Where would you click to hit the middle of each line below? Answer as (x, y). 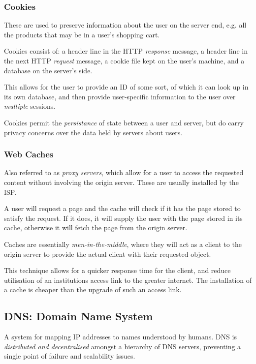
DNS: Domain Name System (79, 316)
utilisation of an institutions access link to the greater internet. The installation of (128, 280)
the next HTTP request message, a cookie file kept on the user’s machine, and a (124, 61)
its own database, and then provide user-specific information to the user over (120, 96)
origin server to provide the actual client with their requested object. (108, 254)
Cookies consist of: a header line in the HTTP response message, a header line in (126, 51)
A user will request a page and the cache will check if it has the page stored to (122, 208)
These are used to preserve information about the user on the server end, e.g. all (125, 25)
